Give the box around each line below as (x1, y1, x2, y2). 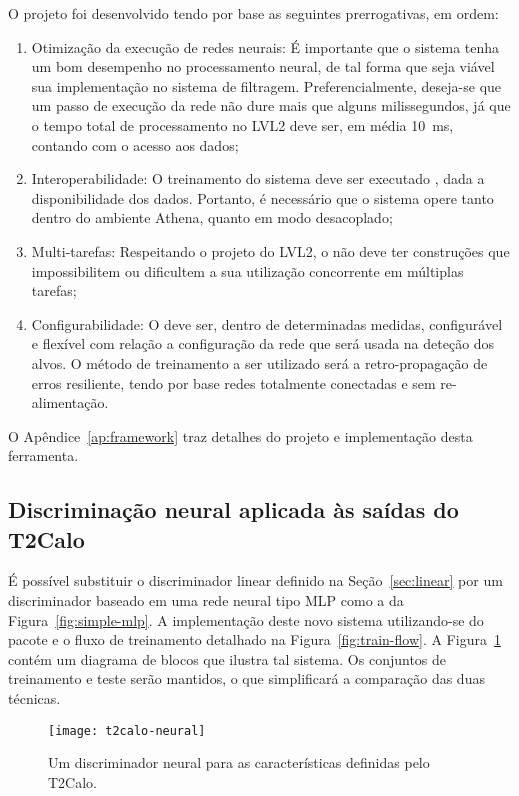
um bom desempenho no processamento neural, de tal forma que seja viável (31, 56, 495, 77)
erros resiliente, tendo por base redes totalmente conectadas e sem (31, 372, 436, 393)
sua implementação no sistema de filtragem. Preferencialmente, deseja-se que (31, 75, 502, 96)
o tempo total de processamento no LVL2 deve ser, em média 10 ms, (31, 114, 454, 135)
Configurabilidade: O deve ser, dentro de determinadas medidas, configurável (31, 313, 503, 334)
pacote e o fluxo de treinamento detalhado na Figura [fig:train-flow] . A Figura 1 (8, 629, 501, 650)
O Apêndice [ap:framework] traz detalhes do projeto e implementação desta (8, 425, 473, 446)
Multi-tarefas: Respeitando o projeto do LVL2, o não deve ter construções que (31, 240, 510, 261)
